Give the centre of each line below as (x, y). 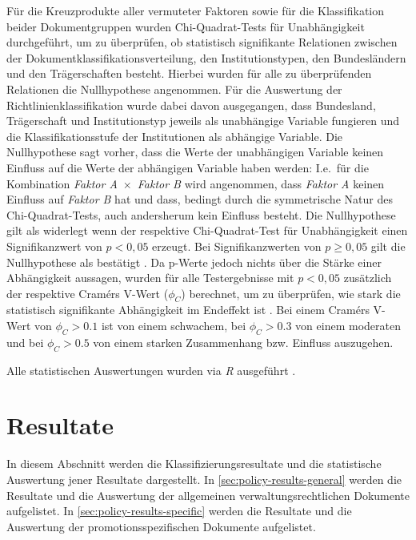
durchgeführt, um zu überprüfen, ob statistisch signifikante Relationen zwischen (202, 42)
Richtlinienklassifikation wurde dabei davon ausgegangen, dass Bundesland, (191, 105)
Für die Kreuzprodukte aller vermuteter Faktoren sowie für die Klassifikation (196, 10)
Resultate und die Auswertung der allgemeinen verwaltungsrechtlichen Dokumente (208, 495)
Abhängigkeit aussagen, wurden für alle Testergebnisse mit (150, 278)
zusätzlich (368, 278)
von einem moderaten (348, 326)
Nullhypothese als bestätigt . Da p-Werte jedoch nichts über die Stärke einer (194, 262)
